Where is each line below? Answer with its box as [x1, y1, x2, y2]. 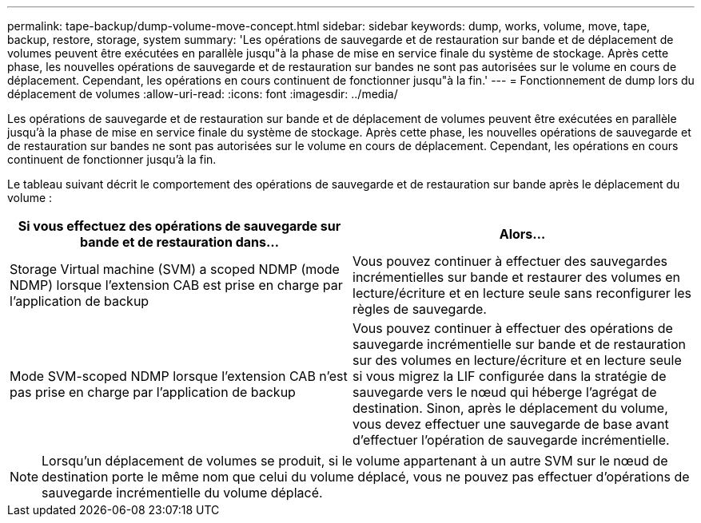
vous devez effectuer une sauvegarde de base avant [352, 416, 669, 432]
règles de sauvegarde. [352, 301, 487, 317]
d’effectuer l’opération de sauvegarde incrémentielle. [352, 432, 670, 448]
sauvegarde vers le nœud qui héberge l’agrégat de [352, 384, 657, 400]
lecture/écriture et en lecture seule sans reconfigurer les [352, 285, 692, 301]
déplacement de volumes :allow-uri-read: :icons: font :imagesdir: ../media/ [7, 87, 398, 101]
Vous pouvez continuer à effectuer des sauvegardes [352, 253, 667, 269]
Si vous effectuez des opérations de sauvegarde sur [18, 218, 341, 234]
